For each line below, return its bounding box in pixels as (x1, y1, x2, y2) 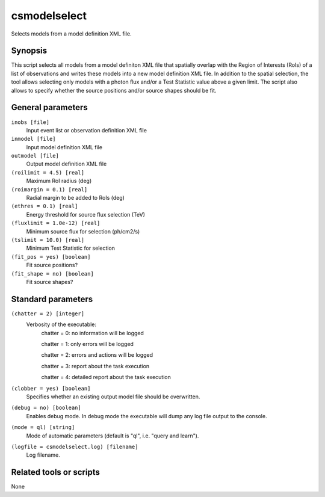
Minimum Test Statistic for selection (26, 244, 116, 252)
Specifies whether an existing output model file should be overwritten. (26, 393, 200, 400)
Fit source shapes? (26, 278, 73, 285)
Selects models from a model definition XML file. (11, 30, 132, 37)
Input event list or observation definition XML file (26, 126, 147, 134)
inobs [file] (11, 119, 50, 126)
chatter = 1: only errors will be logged (41, 341, 134, 348)
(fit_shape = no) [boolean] (11, 270, 94, 277)
